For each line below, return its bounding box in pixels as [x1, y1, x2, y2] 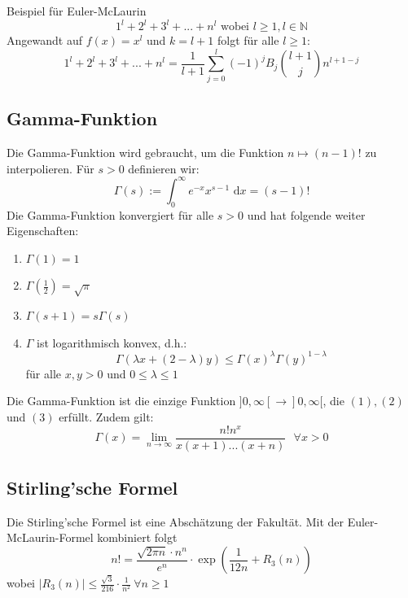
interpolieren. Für [7, 159, 94, 177]
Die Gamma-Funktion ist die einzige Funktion [7, 392, 236, 409]
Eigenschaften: [7, 222, 79, 239]
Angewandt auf [7, 32, 82, 49]
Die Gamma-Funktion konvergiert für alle [7, 206, 214, 223]
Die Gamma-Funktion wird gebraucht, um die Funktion [7, 144, 284, 161]
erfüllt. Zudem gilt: [59, 408, 154, 425]
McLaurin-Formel [7, 529, 94, 546]
